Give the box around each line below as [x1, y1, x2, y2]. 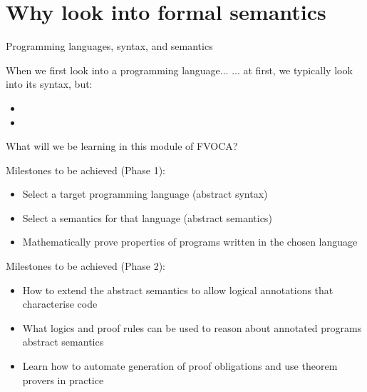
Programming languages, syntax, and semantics [6, 39, 213, 54]
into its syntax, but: [6, 76, 93, 91]
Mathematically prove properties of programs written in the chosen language [22, 234, 358, 249]
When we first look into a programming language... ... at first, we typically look [6, 62, 353, 77]
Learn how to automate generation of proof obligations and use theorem [22, 358, 338, 373]
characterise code [22, 296, 98, 311]
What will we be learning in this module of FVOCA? [6, 139, 238, 154]
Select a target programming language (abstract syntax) [22, 186, 268, 201]
